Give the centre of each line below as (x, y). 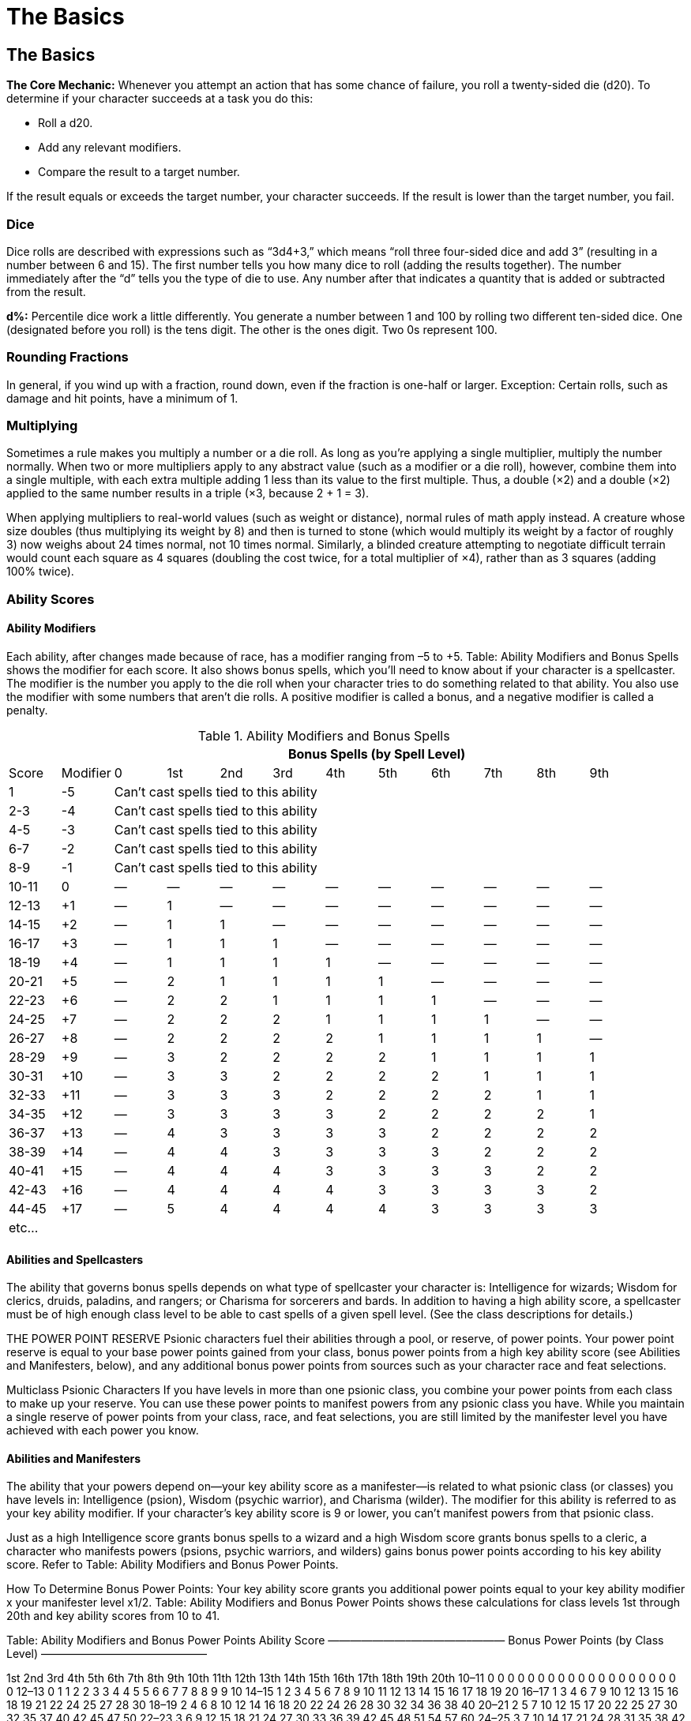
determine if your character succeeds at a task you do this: (160, 99)
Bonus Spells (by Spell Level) (377, 754)
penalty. (27, 711)
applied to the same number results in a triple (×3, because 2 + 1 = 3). (188, 493)
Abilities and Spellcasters (75, 1259)
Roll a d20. (66, 123)
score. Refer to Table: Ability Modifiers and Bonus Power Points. (173, 1565)
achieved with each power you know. (103, 1430)
